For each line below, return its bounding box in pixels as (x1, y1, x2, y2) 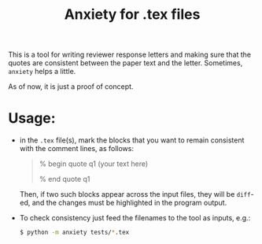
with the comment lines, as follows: (19, 144, 135, 153)
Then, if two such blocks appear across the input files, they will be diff (19, 190, 251, 199)
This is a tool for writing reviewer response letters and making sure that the (8, 50, 252, 60)
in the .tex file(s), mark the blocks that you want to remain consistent (19, 135, 245, 145)
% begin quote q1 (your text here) (39, 159, 149, 168)
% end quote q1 (39, 175, 90, 184)
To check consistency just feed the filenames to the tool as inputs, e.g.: (19, 213, 251, 223)
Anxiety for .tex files (64, 6, 201, 24)
